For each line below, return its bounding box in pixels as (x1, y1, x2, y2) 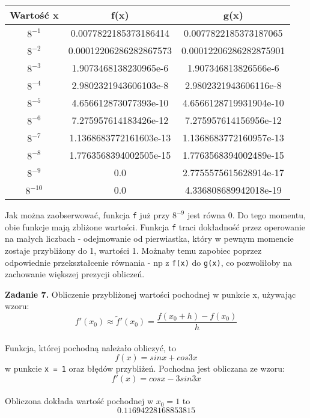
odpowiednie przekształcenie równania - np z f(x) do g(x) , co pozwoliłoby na (5, 256, 292, 268)
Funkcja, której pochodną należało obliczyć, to (5, 341, 176, 354)
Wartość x (10, 8, 59, 22)
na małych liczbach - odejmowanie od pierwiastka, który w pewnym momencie (5, 232, 294, 245)
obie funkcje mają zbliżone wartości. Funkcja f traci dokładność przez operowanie (5, 220, 306, 233)
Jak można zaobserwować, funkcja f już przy (5, 209, 170, 221)
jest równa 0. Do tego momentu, (187, 209, 306, 221)
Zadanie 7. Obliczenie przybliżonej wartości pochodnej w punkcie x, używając (5, 287, 296, 300)
